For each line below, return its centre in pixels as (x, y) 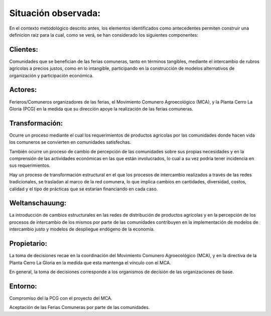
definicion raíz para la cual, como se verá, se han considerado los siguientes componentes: (104, 35)
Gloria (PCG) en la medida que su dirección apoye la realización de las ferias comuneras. (101, 109)
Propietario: (28, 244)
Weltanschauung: (38, 203)
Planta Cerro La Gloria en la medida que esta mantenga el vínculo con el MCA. (90, 262)
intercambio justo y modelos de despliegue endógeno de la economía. (82, 229)
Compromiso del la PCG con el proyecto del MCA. (61, 298)
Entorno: (23, 286)
